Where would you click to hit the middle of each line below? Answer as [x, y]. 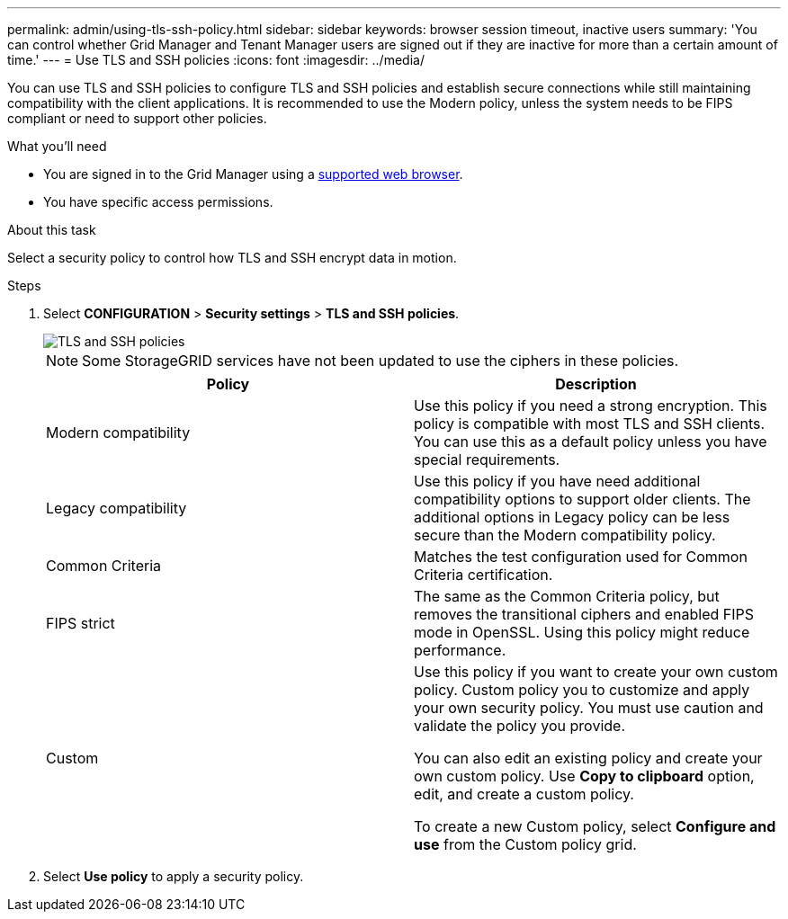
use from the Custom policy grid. [525, 844]
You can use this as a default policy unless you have [591, 442]
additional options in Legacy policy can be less [572, 517]
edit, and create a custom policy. [524, 794]
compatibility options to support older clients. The [582, 499]
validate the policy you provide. [519, 726]
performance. [460, 650]
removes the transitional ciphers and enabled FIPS [584, 614]
